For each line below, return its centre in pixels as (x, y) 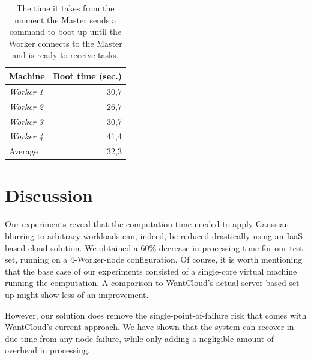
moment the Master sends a (65, 20)
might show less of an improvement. (83, 294)
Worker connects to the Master (65, 43)
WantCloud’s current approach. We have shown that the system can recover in (149, 327)
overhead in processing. (47, 350)
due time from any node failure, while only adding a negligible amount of (140, 338)
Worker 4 (26, 136)
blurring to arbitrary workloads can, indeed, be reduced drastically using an (144, 236)
